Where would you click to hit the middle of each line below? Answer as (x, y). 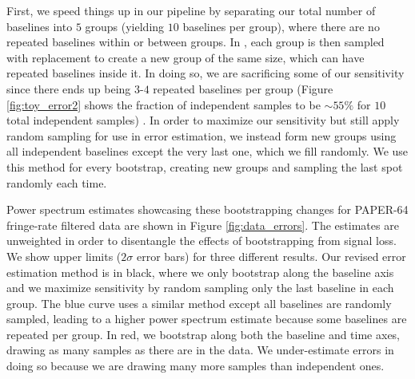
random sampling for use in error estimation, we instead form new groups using (202, 135)
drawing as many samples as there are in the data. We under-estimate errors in (200, 350)
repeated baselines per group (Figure (243, 88)
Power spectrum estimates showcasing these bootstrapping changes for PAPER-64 (207, 209)
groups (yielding (125, 26)
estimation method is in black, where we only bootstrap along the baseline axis (200, 272)
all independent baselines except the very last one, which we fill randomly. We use (207, 151)
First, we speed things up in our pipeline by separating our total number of (191, 10)
